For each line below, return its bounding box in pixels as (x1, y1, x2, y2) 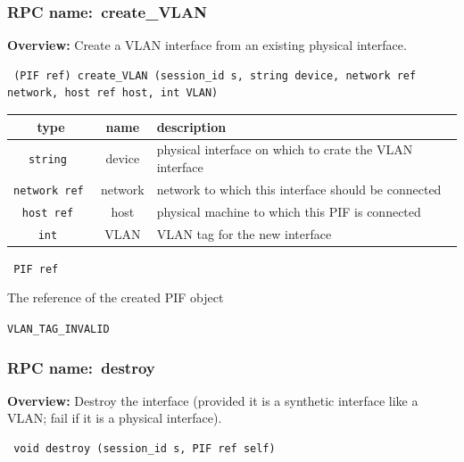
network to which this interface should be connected (156, 179, 442, 198)
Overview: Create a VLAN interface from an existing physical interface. (7, 36, 407, 54)
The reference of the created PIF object (7, 288, 224, 307)
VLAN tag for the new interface (156, 224, 332, 243)
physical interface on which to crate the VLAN (156, 140, 413, 159)
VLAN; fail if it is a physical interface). (7, 408, 222, 427)
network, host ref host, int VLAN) (7, 87, 219, 100)
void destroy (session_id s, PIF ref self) (13, 442, 276, 456)
